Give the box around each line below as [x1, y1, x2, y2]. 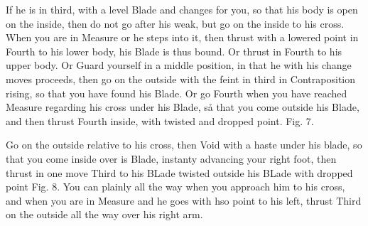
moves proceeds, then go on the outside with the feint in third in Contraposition [6, 71, 356, 86]
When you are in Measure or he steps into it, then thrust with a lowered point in [6, 30, 359, 45]
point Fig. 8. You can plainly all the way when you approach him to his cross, [6, 179, 345, 194]
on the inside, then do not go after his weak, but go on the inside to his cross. [6, 16, 345, 31]
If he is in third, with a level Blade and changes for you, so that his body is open [6, 2, 358, 16]
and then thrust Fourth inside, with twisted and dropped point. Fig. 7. [6, 113, 314, 128]
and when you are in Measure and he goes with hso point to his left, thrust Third [6, 193, 362, 208]
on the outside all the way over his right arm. [6, 207, 203, 222]
